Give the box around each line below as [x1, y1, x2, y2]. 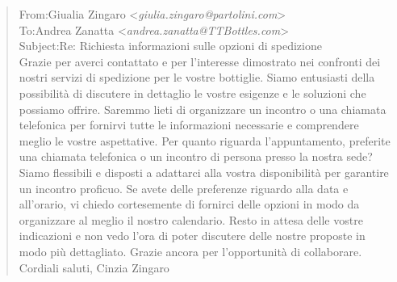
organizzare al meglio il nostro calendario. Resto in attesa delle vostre [19, 211, 363, 228]
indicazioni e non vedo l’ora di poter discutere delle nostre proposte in [19, 227, 366, 244]
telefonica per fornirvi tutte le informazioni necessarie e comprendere [19, 116, 359, 133]
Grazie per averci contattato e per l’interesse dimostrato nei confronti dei [19, 53, 381, 69]
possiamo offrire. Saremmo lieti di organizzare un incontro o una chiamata [19, 100, 387, 117]
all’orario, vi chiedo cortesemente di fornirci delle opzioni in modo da [19, 196, 360, 213]
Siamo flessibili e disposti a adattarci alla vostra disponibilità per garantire [19, 163, 389, 180]
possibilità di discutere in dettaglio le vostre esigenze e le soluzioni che [19, 84, 366, 101]
